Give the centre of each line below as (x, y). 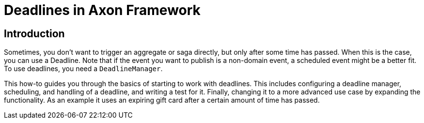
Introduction (34, 33)
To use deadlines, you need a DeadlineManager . (83, 69)
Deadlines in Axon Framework (102, 10)
